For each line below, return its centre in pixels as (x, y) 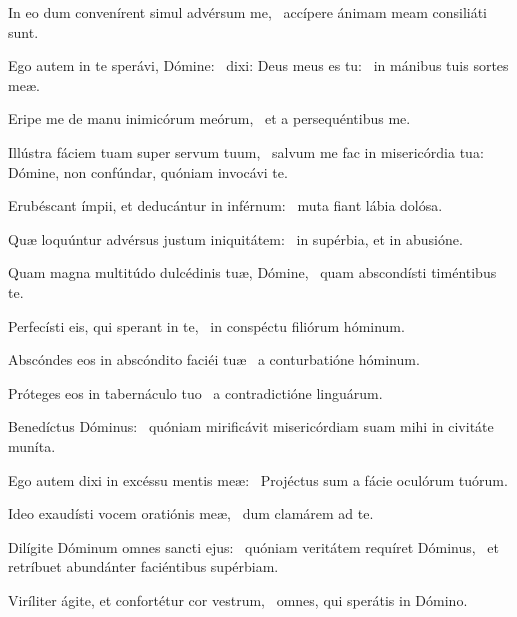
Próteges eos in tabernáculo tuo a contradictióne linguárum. (195, 392)
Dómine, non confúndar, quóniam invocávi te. (148, 171)
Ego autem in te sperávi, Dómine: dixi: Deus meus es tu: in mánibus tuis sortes (258, 65)
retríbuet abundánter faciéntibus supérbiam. (143, 566)
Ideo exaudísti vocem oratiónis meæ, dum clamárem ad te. (191, 513)
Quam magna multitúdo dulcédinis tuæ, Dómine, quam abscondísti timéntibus (252, 272)
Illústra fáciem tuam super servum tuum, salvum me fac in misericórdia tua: (246, 151)
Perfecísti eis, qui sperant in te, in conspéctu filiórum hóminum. (206, 325)
